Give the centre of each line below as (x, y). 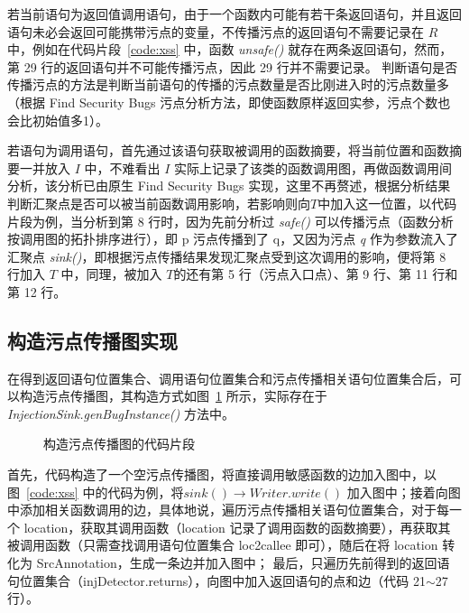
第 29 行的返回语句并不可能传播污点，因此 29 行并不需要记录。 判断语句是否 (233, 66)
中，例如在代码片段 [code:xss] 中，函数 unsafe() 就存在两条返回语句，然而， (230, 49)
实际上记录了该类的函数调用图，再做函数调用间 (313, 167)
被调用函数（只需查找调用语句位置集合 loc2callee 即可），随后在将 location (223, 545)
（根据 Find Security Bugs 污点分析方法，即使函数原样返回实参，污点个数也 (229, 102)
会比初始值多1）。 (58, 120)
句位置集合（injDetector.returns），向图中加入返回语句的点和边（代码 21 (216, 580)
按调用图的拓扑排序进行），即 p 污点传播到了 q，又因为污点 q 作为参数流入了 (233, 239)
